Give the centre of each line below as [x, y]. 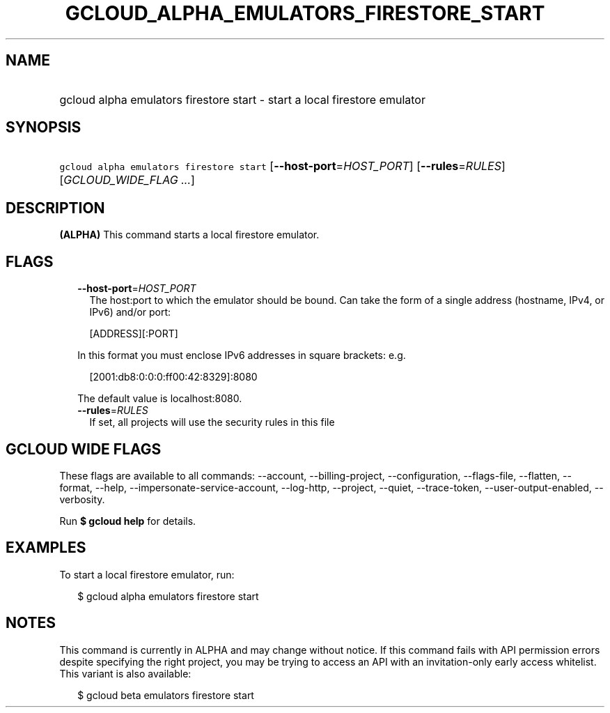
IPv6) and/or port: [130, 312]
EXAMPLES [46, 548]
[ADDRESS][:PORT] [134, 334]
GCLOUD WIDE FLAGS [84, 449]
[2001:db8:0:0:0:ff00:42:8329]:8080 [173, 377]
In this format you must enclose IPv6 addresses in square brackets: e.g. [242, 355]
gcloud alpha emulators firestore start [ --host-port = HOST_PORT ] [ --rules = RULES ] [282, 166]
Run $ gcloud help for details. [128, 521]
